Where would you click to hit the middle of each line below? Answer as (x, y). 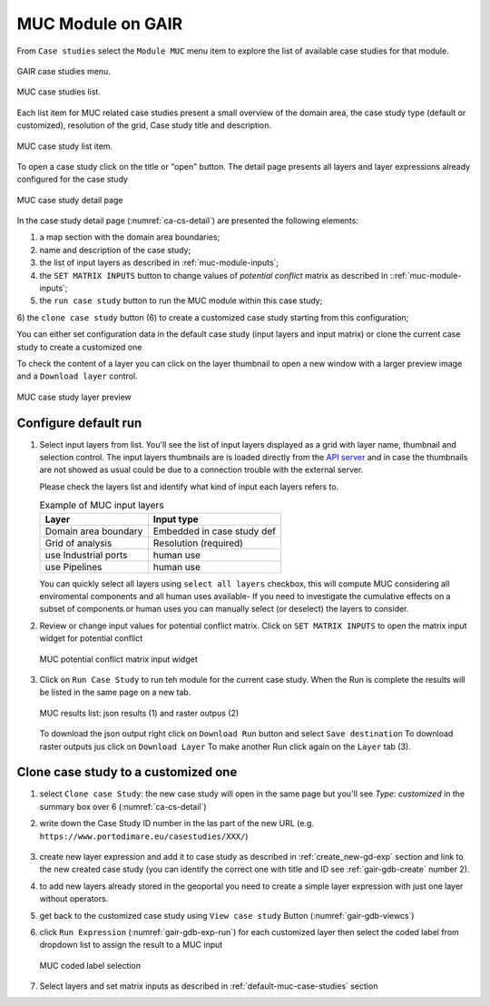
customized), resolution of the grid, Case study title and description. (144, 125)
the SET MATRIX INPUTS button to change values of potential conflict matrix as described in (214, 275)
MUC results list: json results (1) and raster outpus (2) (139, 713)
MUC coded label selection (90, 965)
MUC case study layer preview (74, 397)
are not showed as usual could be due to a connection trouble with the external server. (201, 470)
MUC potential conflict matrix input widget (119, 659)
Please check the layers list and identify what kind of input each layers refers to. (189, 487)
